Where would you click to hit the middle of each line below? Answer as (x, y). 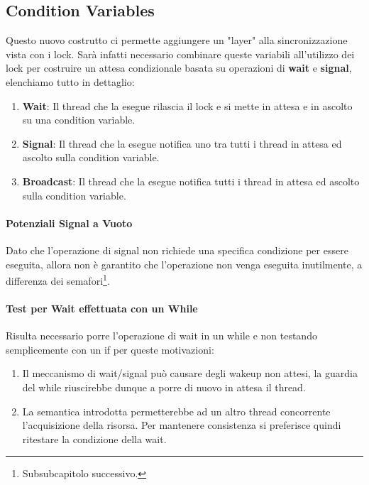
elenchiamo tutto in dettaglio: (70, 81)
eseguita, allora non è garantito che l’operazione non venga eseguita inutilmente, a (184, 264)
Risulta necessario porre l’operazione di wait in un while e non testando (161, 336)
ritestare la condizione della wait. (94, 438)
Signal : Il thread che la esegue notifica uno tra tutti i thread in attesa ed (182, 143)
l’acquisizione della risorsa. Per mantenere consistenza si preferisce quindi (182, 425)
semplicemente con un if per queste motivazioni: (110, 349)
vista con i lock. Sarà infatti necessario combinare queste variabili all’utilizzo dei (180, 54)
